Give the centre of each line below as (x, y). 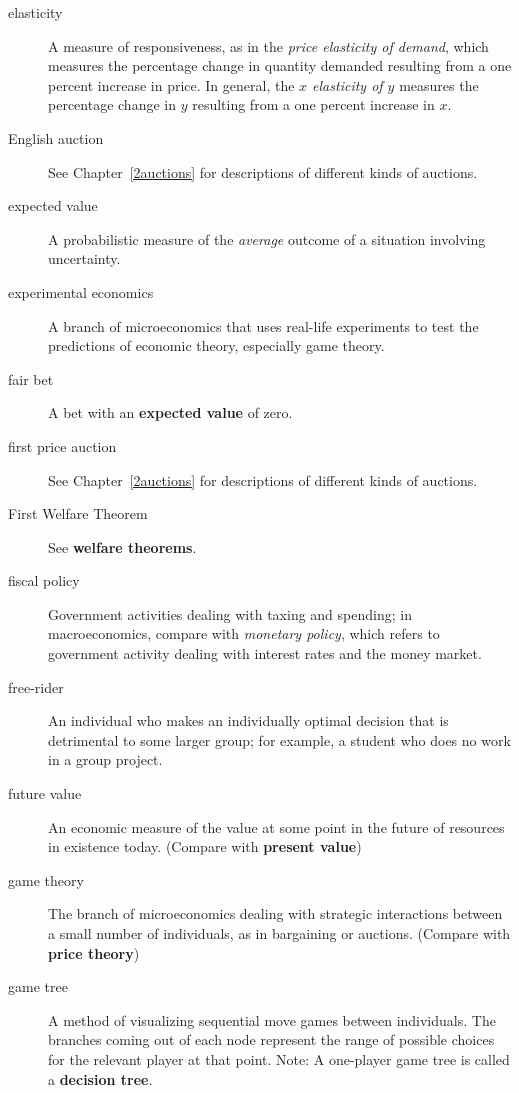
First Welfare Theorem (78, 513)
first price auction (62, 445)
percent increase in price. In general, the (171, 84)
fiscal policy (44, 580)
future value (45, 793)
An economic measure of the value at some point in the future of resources (276, 826)
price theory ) (94, 952)
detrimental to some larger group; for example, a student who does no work (279, 739)
